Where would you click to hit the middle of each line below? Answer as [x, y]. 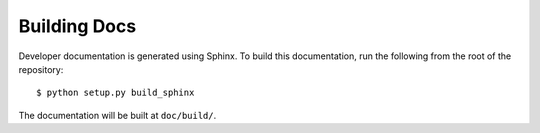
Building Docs [77, 26]
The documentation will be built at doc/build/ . [117, 115]
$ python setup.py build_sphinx [115, 93]
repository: [41, 69]
